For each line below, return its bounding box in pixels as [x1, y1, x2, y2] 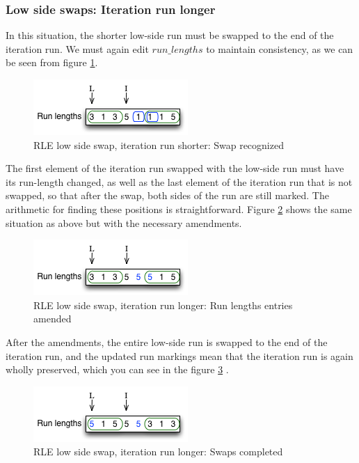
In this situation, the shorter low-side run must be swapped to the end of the [6, 28, 334, 42]
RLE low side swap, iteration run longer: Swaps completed [33, 444, 283, 459]
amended [33, 311, 72, 326]
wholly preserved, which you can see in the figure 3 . [6, 362, 229, 377]
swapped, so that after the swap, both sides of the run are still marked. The [6, 188, 329, 203]
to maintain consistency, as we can [206, 41, 353, 56]
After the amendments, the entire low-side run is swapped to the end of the [6, 334, 328, 349]
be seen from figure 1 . [6, 55, 98, 70]
